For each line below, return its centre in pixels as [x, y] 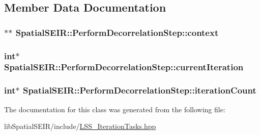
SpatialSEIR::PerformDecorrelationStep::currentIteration [124, 67]
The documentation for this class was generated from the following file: [115, 109]
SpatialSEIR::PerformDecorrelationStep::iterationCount [139, 90]
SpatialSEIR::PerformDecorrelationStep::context [117, 32]
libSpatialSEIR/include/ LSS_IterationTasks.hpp [80, 126]
